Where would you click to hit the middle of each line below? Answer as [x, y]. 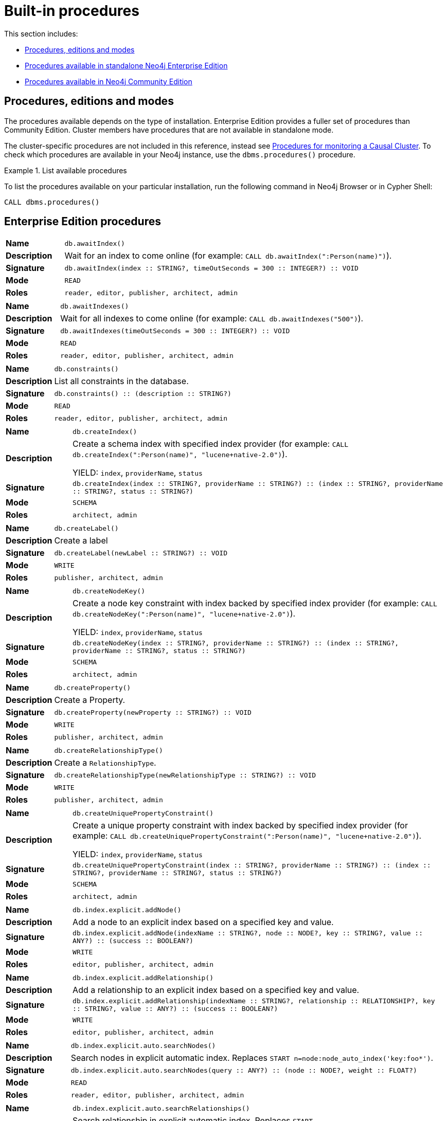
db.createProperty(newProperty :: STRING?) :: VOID [153, 712]
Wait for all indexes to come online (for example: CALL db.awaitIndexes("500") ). [212, 319]
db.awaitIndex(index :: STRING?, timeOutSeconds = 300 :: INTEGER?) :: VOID [211, 268]
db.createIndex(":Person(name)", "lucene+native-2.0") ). [180, 454]
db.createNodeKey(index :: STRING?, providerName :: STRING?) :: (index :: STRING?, [236, 643]
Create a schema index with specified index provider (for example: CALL [210, 444]
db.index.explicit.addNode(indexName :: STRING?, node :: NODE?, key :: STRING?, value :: [248, 933]
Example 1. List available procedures [66, 170]
